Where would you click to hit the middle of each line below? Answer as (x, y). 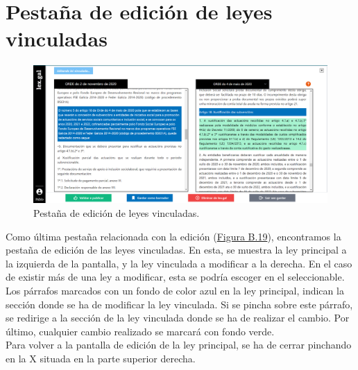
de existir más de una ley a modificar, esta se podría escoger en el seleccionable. (175, 277)
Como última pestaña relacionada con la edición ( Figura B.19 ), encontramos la (173, 236)
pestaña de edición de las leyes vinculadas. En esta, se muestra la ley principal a (176, 250)
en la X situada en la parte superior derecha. (101, 358)
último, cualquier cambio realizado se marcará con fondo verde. (140, 331)
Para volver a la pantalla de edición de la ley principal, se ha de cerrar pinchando (179, 345)
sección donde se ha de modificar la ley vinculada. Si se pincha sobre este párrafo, (179, 304)
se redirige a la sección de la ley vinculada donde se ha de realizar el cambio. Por (178, 318)
